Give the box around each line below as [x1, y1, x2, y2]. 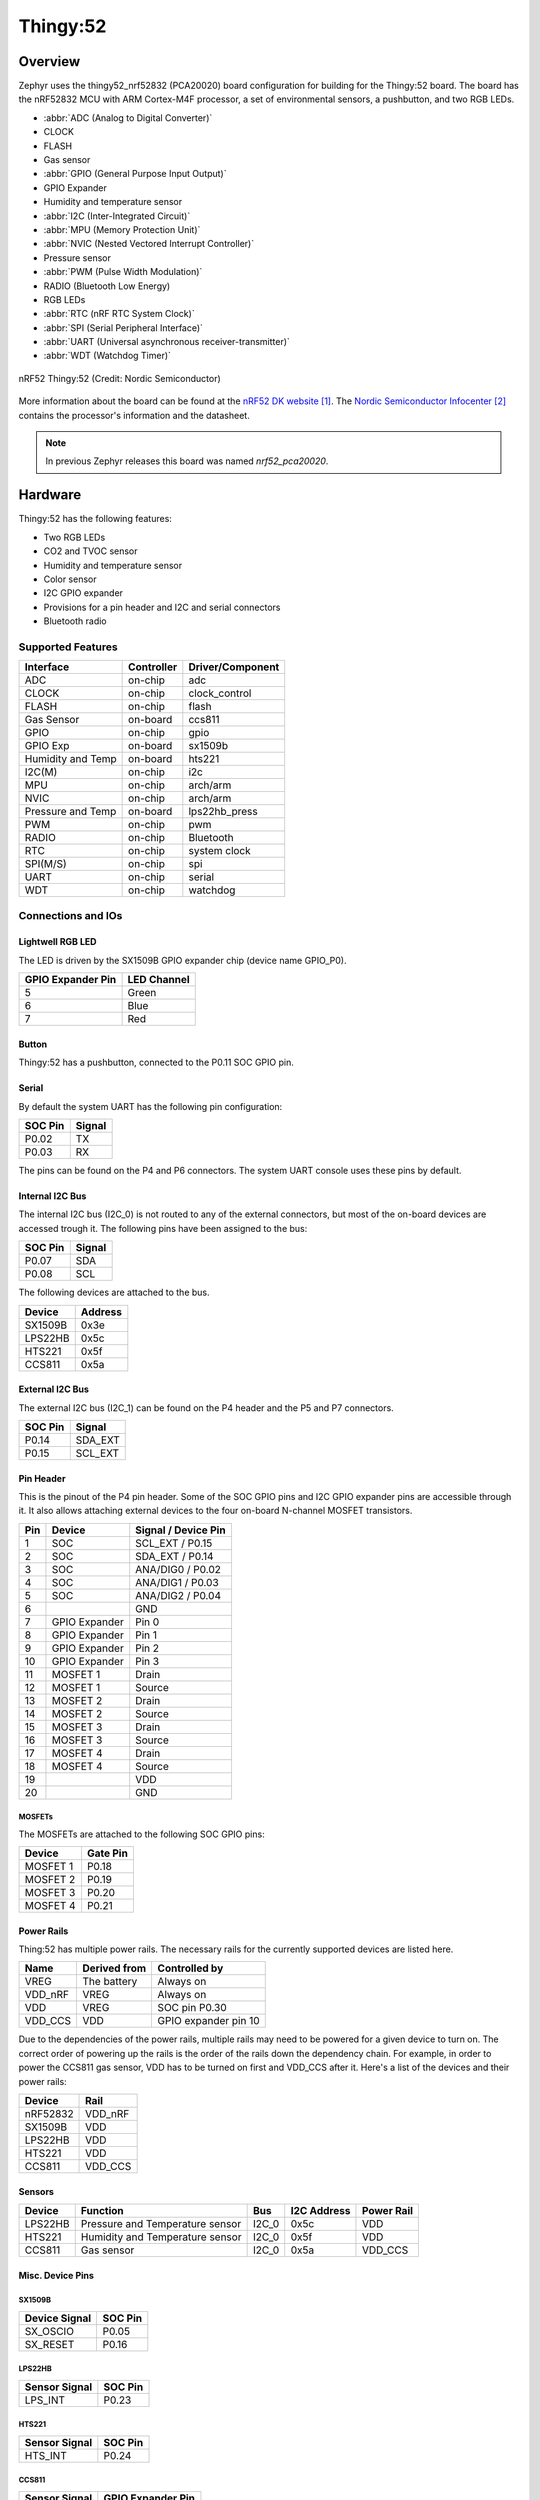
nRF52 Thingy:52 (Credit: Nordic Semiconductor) [18, 372, 222, 384]
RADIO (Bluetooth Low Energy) [43, 280, 171, 292]
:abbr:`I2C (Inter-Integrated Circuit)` [43, 210, 191, 222]
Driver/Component [188, 660, 280, 674]
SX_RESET [24, 2338, 75, 2351]
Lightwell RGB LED [18, 936, 97, 948]
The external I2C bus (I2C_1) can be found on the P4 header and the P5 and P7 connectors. [18, 1401, 394, 1414]
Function [80, 2204, 124, 2218]
